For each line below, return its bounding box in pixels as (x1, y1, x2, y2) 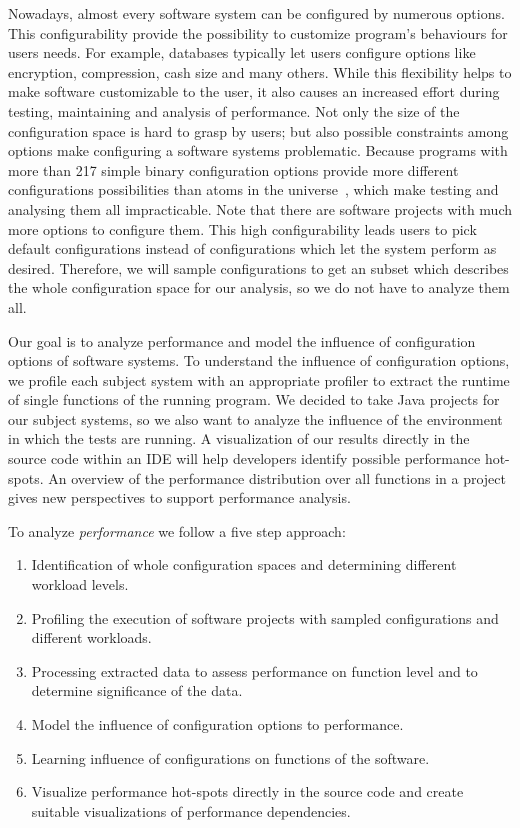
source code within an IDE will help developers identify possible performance (8, 448, 481, 469)
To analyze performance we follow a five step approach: (8, 520, 346, 541)
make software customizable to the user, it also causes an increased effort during (8, 81, 500, 102)
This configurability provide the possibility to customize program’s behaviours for (8, 22, 508, 43)
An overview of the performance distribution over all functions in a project (48, 467, 506, 488)
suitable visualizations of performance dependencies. (31, 800, 351, 821)
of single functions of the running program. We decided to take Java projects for (8, 389, 500, 410)
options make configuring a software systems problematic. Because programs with (8, 140, 508, 161)
